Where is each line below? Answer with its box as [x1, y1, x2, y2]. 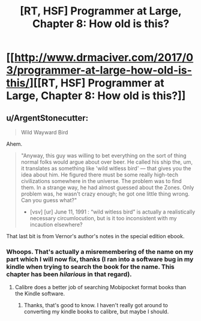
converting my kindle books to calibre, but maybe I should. [23, 308, 169, 316]
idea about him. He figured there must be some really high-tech [20, 171, 179, 178]
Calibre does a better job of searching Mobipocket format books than [14, 284, 187, 291]
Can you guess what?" [20, 197, 77, 203]
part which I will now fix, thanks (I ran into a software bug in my [6, 255, 194, 263]
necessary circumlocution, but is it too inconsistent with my [29, 215, 177, 221]
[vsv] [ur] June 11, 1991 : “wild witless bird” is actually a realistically [29, 208, 196, 215]
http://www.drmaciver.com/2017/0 [14, 51, 194, 64]
